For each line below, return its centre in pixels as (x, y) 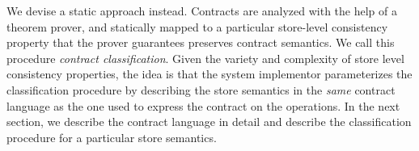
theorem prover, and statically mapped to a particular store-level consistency (197, 26)
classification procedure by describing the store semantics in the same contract (201, 89)
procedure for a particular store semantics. (112, 137)
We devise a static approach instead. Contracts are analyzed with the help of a (202, 10)
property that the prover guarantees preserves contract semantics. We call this (201, 42)
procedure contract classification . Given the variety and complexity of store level (205, 58)
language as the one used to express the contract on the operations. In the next (203, 105)
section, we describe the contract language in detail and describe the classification (209, 122)
